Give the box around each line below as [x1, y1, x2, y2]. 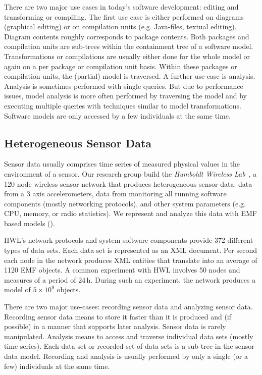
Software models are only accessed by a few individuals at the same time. [4, 110, 231, 121]
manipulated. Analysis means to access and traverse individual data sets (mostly [4, 331, 253, 341]
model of [4, 284, 31, 295]
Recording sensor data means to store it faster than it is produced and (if [4, 311, 232, 322]
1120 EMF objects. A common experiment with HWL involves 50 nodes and [4, 264, 240, 275]
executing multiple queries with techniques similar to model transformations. [4, 100, 241, 111]
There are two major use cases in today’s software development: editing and [4, 2, 239, 12]
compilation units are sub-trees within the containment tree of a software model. [4, 41, 253, 51]
